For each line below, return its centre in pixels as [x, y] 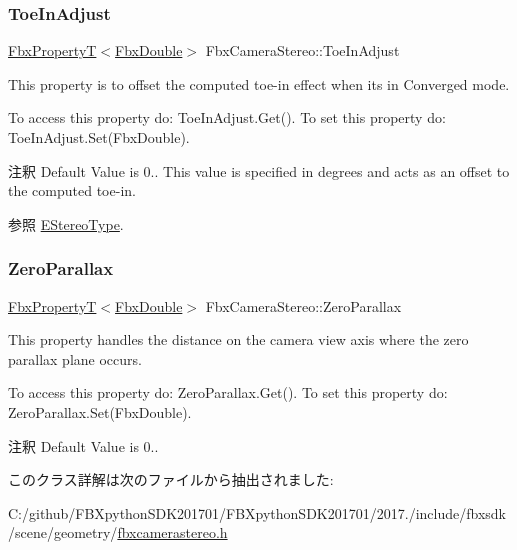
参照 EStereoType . [66, 223]
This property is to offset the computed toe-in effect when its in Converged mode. [259, 83]
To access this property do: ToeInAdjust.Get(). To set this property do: [227, 117]
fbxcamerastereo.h [172, 532]
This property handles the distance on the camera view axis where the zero [238, 339]
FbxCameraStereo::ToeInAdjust [302, 50]
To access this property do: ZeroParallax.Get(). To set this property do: [228, 392]
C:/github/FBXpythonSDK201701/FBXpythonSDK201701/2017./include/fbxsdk [257, 512]
